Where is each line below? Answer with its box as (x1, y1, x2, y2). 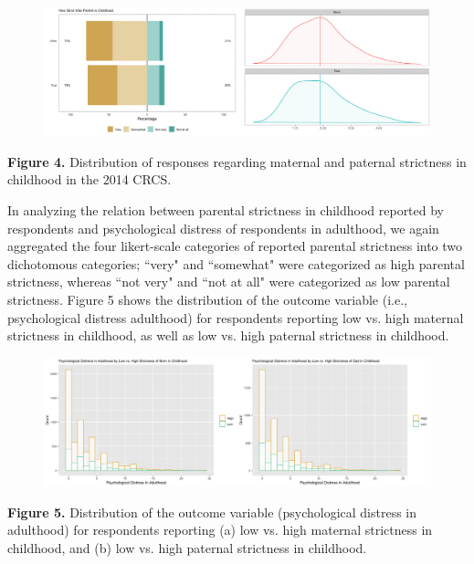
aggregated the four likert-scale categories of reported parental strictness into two (7, 236, 463, 256)
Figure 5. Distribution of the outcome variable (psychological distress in (7, 502, 417, 521)
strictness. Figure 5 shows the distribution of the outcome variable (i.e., (7, 289, 407, 308)
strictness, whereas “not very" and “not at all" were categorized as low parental (7, 272, 450, 291)
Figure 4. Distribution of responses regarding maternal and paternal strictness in (7, 151, 467, 171)
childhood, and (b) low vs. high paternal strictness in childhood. (7, 538, 367, 557)
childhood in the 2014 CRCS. (7, 170, 172, 189)
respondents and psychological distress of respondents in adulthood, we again (7, 218, 439, 237)
